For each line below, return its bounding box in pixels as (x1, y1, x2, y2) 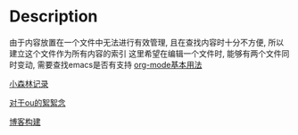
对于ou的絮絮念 (9, 97, 66, 108)
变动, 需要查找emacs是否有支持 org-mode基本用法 (16, 59, 203, 70)
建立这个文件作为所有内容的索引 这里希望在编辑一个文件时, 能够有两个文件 (9, 47, 282, 59)
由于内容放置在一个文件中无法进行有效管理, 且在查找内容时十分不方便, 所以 (9, 37, 284, 47)
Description (9, 6, 98, 27)
